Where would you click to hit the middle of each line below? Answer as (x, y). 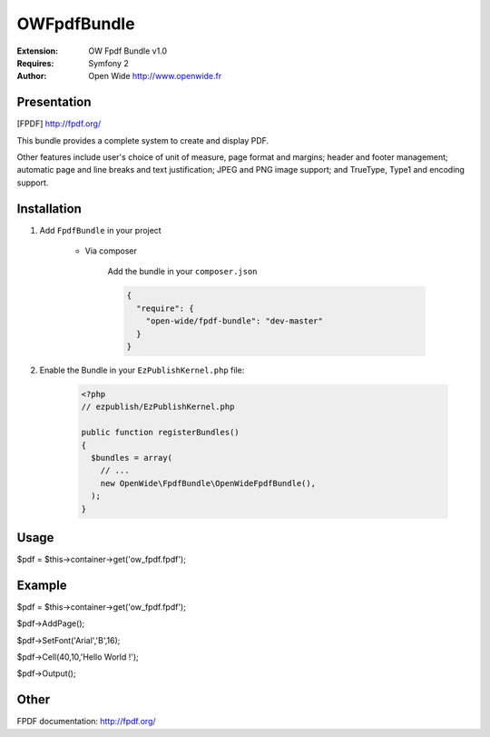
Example (42, 585)
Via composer (111, 251)
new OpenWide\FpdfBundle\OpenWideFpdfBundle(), (208, 483)
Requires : (35, 63)
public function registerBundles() (160, 433)
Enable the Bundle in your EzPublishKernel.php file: (142, 370)
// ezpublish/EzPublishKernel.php (158, 407)
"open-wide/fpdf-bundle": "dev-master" (235, 321)
